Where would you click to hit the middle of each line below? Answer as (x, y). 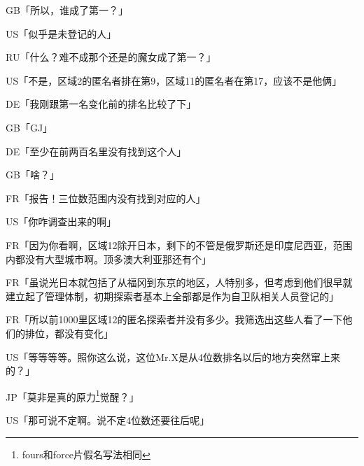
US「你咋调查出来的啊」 (61, 221)
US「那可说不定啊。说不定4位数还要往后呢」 (108, 419)
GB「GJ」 (29, 127)
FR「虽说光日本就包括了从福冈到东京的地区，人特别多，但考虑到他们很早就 (179, 282)
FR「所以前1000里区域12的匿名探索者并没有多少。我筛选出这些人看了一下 (174, 319)
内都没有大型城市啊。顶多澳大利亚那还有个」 (108, 259)
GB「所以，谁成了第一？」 (67, 10)
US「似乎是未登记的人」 (61, 33)
